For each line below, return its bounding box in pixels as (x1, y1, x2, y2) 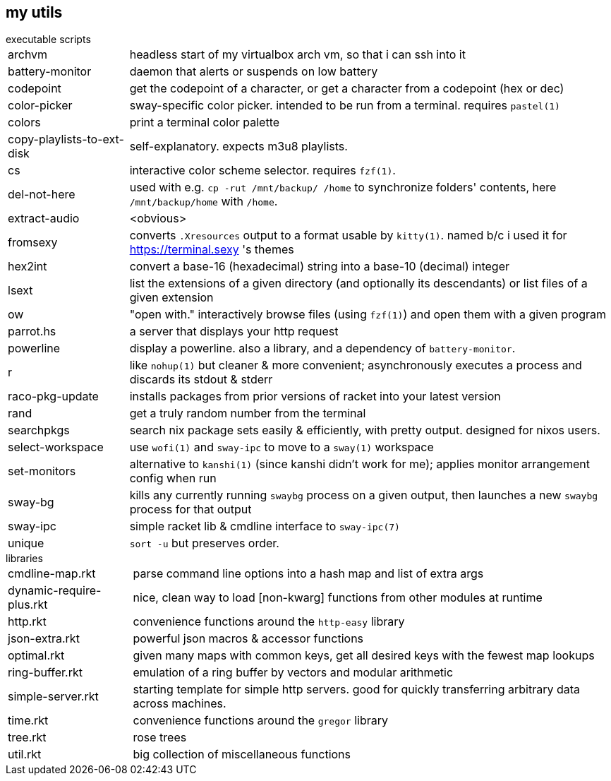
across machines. (133, 696, 226, 711)
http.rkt (8, 614, 47, 629)
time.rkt (8, 713, 49, 728)
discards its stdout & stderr (129, 372, 273, 387)
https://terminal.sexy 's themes (129, 242, 294, 257)
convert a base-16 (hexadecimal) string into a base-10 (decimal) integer (129, 259, 510, 274)
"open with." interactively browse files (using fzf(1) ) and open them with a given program (129, 307, 607, 322)
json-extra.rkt (8, 631, 80, 646)
